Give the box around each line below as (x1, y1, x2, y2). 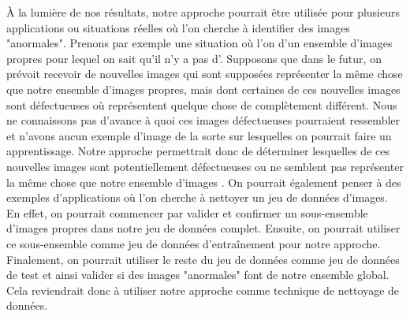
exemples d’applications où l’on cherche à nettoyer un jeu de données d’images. (6, 189, 388, 206)
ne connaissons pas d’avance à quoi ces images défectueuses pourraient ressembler (6, 112, 401, 128)
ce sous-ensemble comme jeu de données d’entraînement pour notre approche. (6, 235, 381, 251)
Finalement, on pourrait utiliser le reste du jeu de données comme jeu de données (6, 251, 400, 267)
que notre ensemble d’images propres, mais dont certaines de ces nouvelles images (6, 80, 401, 97)
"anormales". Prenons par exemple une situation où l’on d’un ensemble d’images (6, 35, 393, 51)
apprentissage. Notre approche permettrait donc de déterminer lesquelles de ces (6, 143, 389, 159)
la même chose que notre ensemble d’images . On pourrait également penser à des (6, 173, 401, 190)
